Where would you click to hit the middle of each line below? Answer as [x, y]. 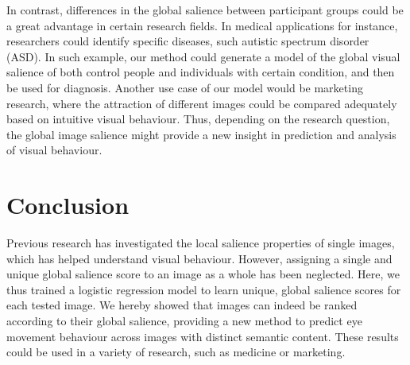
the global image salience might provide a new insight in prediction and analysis [201, 134]
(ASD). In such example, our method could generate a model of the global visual [203, 56]
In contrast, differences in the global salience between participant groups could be [205, 10]
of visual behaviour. [54, 150]
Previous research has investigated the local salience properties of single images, [201, 243]
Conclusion [68, 205]
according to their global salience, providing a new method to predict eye [184, 321]
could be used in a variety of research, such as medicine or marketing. [176, 352]
